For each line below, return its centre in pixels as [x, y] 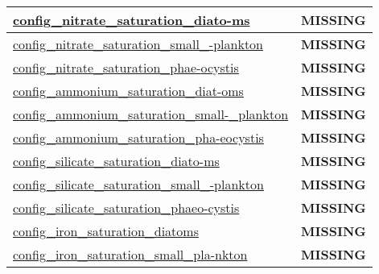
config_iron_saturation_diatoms [106, 231]
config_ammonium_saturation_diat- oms [128, 91]
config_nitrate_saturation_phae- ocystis [126, 67]
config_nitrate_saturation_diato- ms [132, 20]
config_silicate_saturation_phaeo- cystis [126, 208]
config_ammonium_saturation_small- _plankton [151, 114]
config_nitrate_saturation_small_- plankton [138, 44]
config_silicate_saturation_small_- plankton [138, 184]
